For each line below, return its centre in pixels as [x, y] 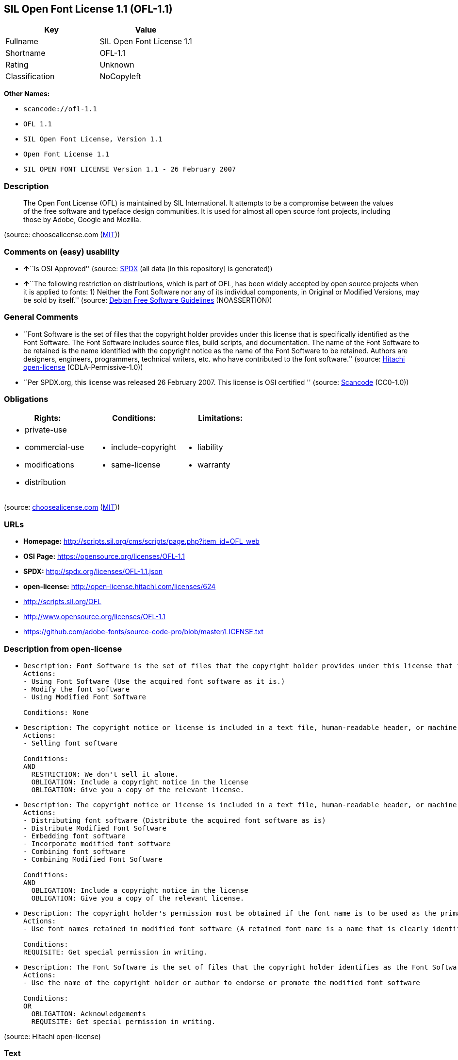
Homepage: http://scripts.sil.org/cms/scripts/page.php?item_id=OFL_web [141, 541]
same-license [136, 465]
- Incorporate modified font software [97, 843]
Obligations [26, 399]
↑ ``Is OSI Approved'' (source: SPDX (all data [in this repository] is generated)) [148, 268]
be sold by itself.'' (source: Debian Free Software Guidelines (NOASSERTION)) [148, 300]
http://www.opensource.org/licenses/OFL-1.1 [94, 617]
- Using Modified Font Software [85, 697]
